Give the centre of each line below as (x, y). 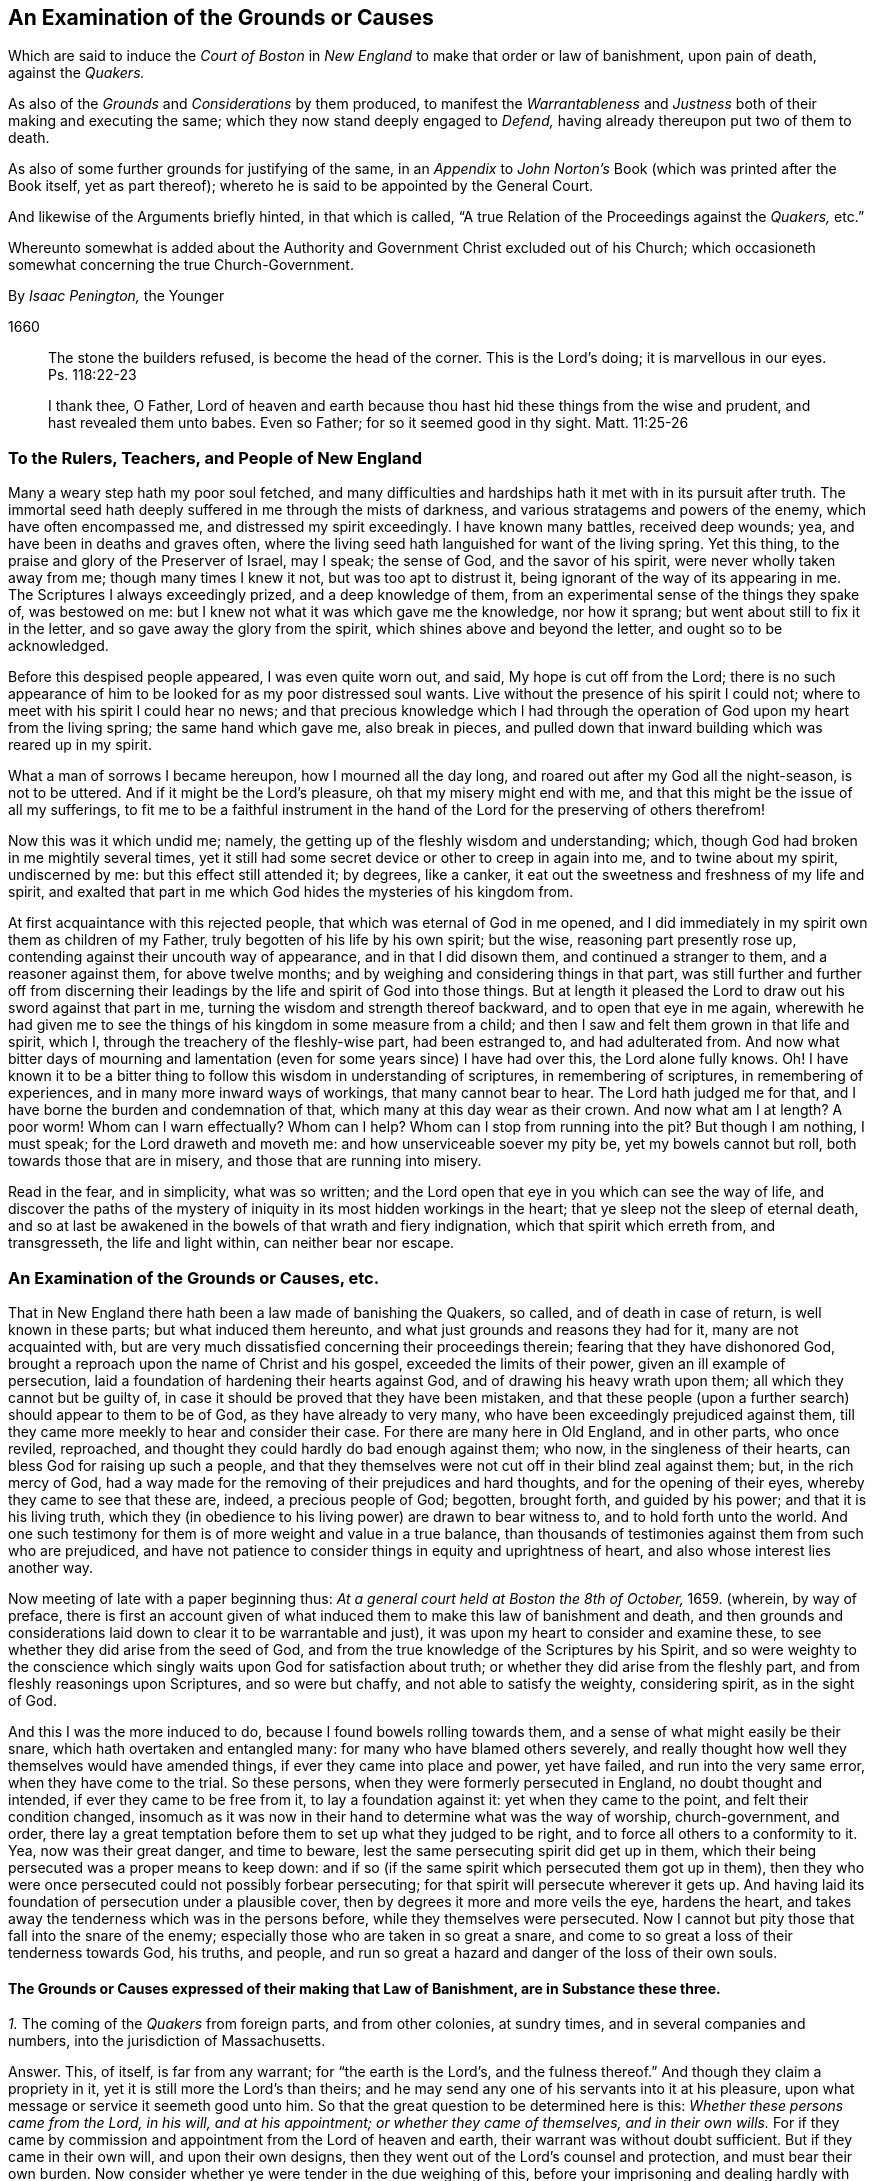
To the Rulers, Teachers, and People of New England (215, 457)
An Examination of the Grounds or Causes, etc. (194, 1277)
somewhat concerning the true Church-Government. (181, 265)
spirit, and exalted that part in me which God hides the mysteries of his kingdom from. (291, 892)
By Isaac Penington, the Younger (116, 296)
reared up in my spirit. (80, 745)
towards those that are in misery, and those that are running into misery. (245, 1161)
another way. (51, 1567)
